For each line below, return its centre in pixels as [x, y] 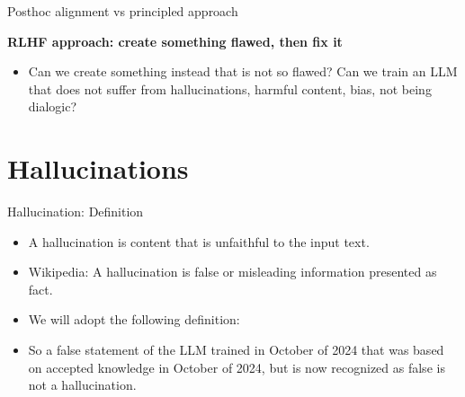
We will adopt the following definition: [134, 319]
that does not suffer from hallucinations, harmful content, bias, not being [230, 88]
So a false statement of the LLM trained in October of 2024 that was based [236, 350]
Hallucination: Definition [76, 212]
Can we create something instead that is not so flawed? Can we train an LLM [243, 71]
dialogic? [53, 106]
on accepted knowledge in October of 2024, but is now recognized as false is [237, 367]
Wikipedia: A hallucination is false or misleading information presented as [232, 272]
